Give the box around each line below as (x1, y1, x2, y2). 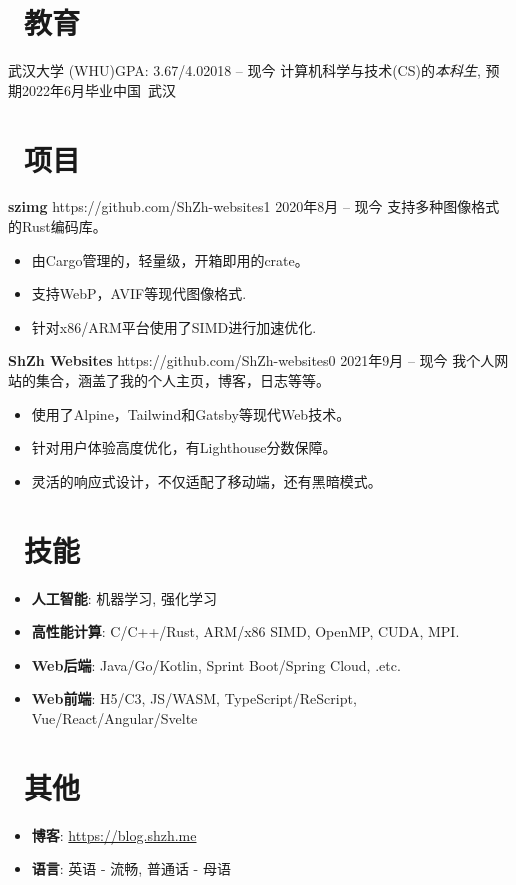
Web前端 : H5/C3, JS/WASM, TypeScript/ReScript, (31, 688, 357, 709)
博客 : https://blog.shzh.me (31, 824, 197, 845)
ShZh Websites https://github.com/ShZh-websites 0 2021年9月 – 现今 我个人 (8, 350, 495, 371)
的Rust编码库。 (8, 216, 107, 237)
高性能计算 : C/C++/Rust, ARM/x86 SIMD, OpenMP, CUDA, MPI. (31, 621, 460, 642)
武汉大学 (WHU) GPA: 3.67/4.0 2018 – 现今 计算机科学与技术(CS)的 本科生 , (8, 60, 481, 81)
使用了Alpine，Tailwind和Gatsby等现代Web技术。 (31, 403, 351, 424)
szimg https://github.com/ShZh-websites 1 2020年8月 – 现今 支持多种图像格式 (8, 196, 500, 217)
